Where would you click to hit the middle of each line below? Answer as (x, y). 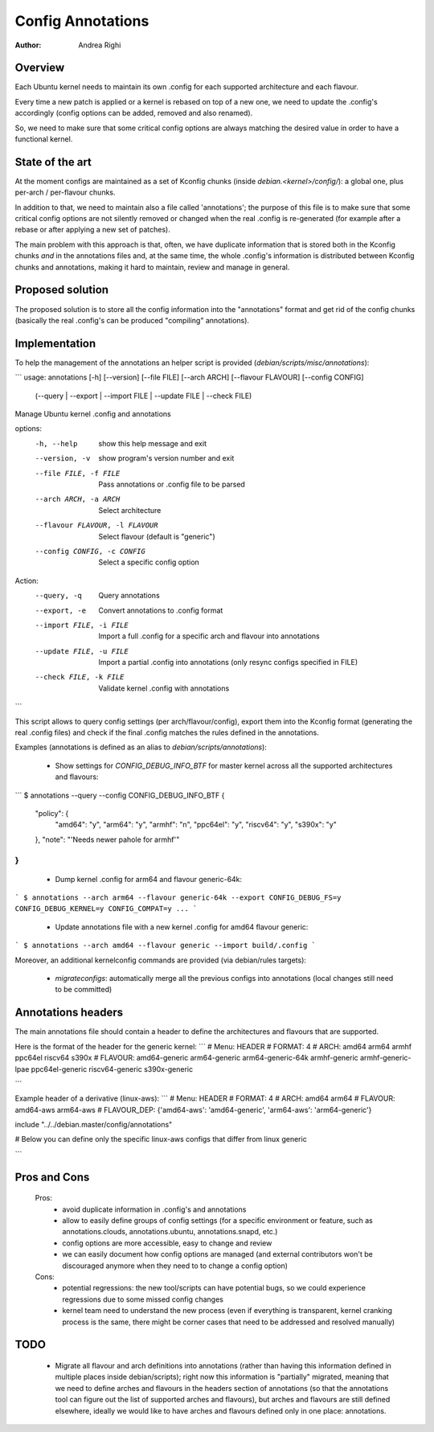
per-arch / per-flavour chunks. (65, 192)
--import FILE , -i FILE (82, 625)
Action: (27, 581)
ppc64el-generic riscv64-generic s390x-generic (112, 1069)
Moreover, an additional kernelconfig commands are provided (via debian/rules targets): (161, 960)
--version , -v (63, 459)
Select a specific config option (149, 562)
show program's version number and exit (166, 458)
